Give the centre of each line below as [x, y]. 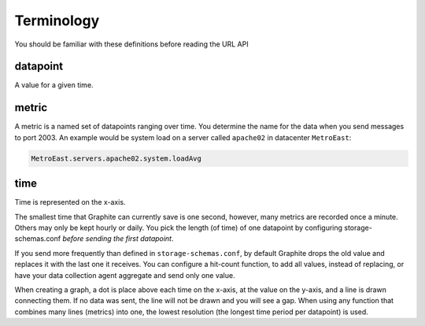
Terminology [57, 20]
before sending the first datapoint [117, 239]
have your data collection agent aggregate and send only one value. [125, 275]
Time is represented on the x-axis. [70, 202]
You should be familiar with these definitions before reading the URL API [131, 44]
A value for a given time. [54, 85]
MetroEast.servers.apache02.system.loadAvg [116, 158]
